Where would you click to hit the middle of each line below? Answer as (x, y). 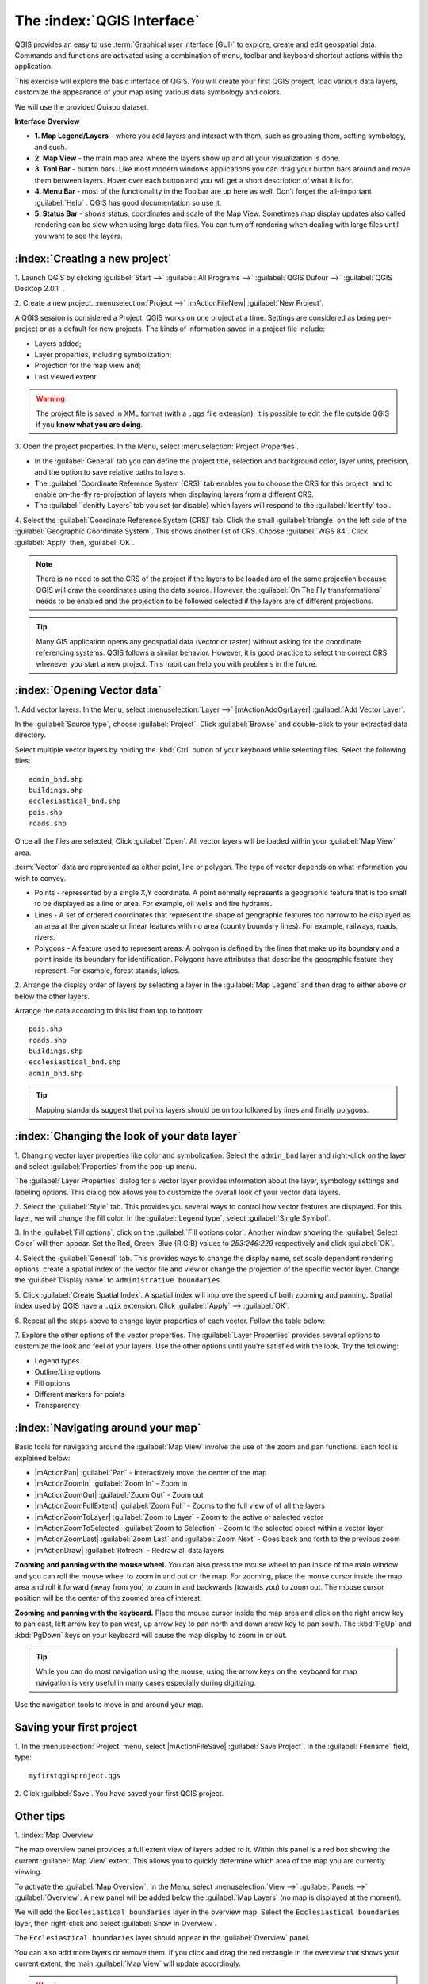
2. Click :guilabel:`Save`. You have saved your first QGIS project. (119, 1794)
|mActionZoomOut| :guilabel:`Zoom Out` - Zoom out (119, 1494)
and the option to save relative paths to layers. (110, 472)
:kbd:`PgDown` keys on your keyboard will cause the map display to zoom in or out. (151, 1635)
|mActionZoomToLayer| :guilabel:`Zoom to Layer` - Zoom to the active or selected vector (179, 1517)
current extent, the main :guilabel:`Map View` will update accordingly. (128, 1963)
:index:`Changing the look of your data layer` (128, 1136)
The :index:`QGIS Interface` (107, 21)
